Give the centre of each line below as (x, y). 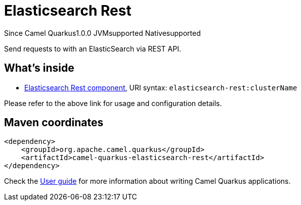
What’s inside (39, 68)
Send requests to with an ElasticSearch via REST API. (93, 48)
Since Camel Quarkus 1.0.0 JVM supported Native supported (102, 33)
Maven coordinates (54, 123)
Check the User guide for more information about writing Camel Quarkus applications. (147, 181)
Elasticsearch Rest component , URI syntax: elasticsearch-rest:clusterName (161, 87)
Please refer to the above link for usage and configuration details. (113, 103)
